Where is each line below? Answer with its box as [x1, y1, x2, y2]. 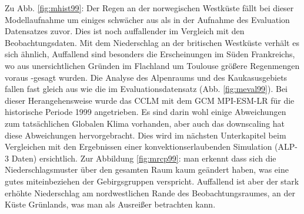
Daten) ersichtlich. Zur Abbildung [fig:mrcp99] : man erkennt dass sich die [11, 152, 276, 164]
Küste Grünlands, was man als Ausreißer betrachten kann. [5, 198, 216, 210]
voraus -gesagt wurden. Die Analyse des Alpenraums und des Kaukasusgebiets [5, 71, 288, 83]
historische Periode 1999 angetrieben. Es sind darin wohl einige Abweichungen [5, 106, 286, 118]
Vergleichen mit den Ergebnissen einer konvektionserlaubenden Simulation [5, 140, 272, 153]
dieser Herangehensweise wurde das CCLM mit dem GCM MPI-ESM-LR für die [5, 94, 295, 106]
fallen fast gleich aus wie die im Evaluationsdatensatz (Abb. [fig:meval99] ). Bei [5, 83, 288, 95]
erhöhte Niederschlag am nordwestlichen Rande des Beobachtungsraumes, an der [5, 186, 296, 199]
